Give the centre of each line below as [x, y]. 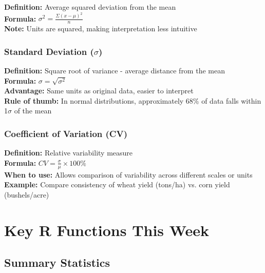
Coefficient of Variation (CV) [66, 133]
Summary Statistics [57, 262]
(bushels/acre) [27, 194]
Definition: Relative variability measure [69, 153]
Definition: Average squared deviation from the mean [90, 7]
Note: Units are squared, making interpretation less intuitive [101, 28]
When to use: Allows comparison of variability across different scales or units [128, 174]
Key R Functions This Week [107, 230]
